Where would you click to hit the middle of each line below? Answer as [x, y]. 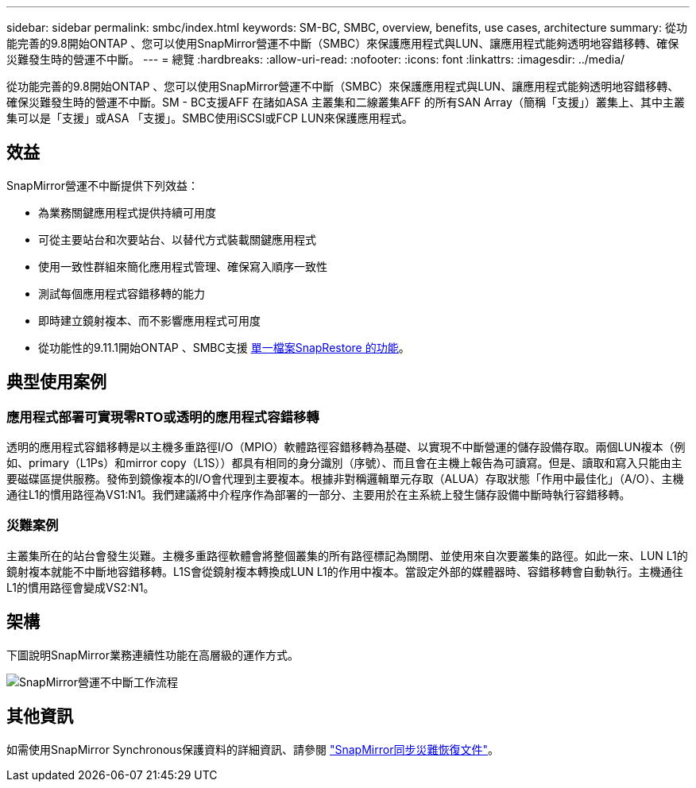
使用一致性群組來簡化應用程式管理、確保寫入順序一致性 [183, 266]
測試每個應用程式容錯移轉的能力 [122, 293]
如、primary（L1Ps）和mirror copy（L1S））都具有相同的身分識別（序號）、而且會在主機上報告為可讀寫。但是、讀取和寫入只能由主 [344, 463]
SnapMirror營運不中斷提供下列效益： [102, 185]
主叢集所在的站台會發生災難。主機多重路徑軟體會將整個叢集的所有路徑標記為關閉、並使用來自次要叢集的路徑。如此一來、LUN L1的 [347, 555]
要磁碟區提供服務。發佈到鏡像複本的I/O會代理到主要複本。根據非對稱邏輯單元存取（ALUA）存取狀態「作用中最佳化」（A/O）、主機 [345, 479]
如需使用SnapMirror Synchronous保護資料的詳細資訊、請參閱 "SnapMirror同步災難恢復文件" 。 [253, 749]
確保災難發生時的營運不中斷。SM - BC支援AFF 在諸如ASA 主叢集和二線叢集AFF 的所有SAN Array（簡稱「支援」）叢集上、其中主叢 [346, 102]
